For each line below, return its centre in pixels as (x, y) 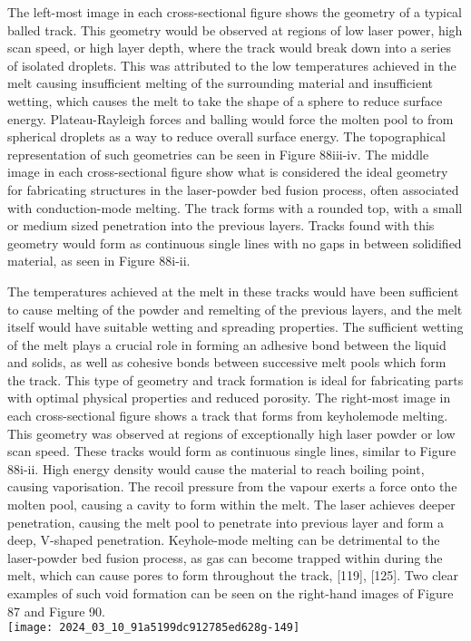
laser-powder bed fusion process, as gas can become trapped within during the (225, 557)
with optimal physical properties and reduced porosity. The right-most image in (229, 398)
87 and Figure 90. (56, 611)
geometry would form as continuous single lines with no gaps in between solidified (235, 243)
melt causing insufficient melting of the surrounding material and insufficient (221, 83)
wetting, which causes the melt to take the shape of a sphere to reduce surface (225, 100)
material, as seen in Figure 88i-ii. (99, 261)
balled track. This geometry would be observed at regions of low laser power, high (235, 29)
